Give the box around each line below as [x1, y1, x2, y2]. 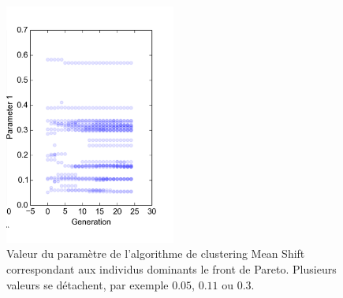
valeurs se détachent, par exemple [6, 276, 169, 292]
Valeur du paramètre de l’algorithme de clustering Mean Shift [6, 245, 305, 262]
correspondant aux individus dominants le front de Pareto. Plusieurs [6, 261, 337, 278]
